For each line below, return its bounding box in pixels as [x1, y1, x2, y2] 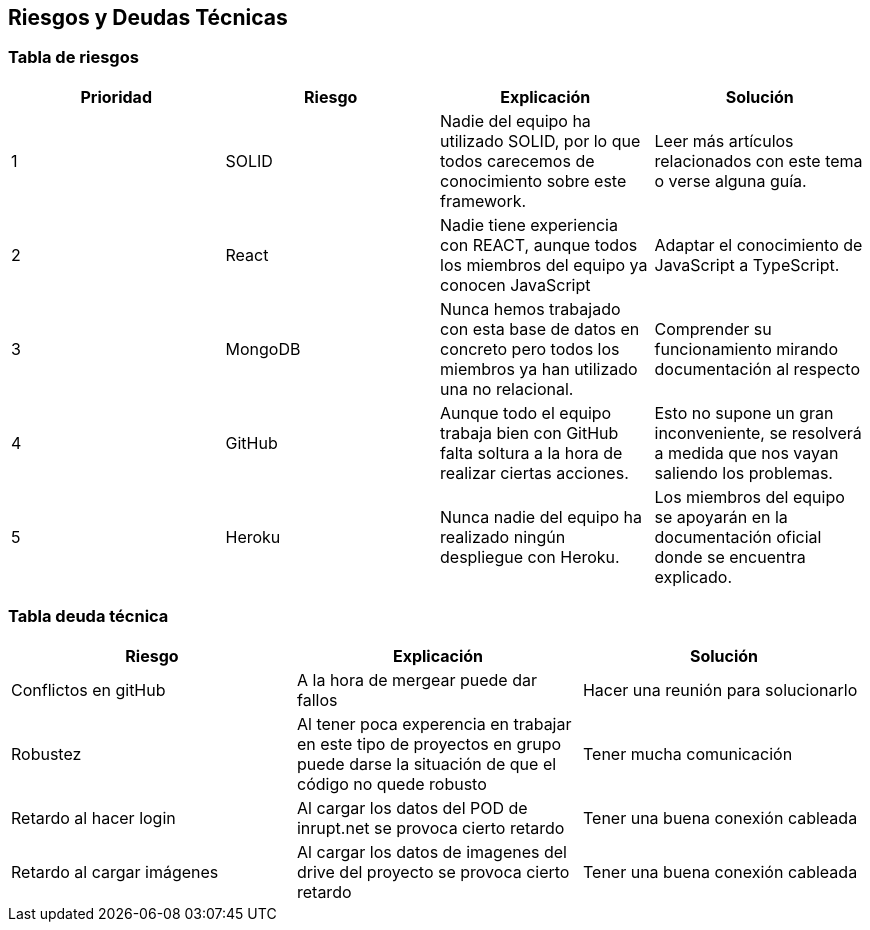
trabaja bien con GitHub [440, 422, 619, 443]
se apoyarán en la [654, 506, 788, 527]
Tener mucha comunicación [582, 743, 793, 764]
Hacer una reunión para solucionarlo [582, 679, 858, 700]
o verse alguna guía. [654, 170, 807, 191]
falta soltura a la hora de [440, 442, 623, 463]
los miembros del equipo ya [440, 254, 648, 275]
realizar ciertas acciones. [440, 462, 629, 483]
